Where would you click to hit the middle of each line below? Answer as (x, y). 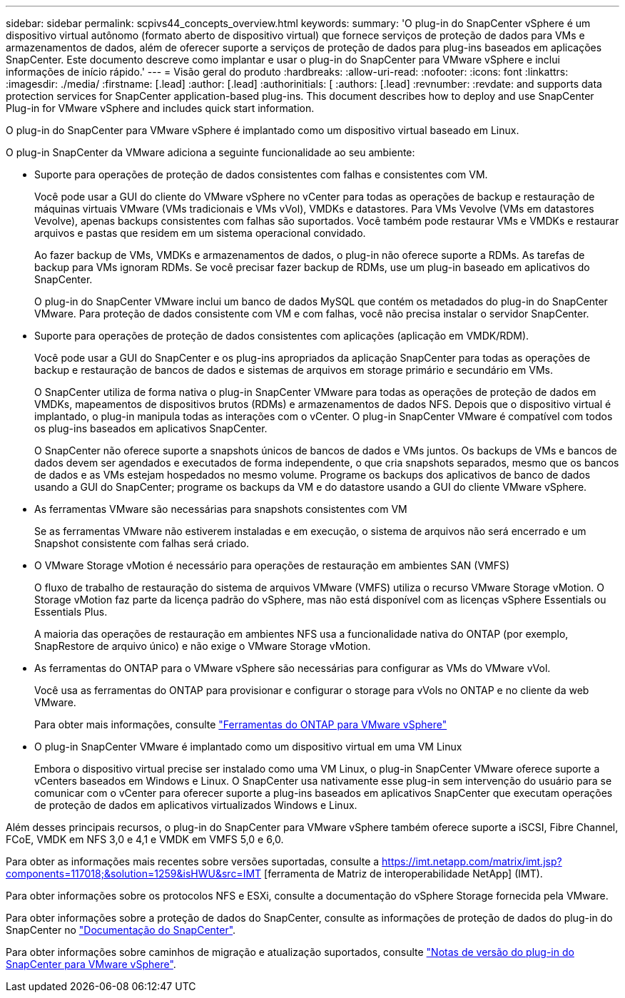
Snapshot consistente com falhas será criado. (142, 543)
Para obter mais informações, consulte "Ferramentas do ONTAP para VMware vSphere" (241, 724)
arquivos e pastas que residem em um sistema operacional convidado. (200, 233)
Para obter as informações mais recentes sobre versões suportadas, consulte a (193, 861)
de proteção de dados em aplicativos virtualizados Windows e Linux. (196, 805)
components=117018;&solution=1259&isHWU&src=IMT (134, 874)
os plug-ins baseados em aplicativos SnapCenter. (151, 428)
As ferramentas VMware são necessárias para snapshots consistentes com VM (221, 509)
